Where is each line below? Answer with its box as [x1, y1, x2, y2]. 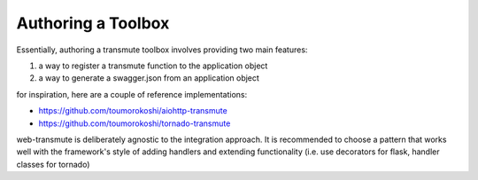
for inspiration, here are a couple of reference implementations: [16, 89, 248, 99]
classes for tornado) [16, 159, 90, 169]
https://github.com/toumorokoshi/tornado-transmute [38, 118, 231, 129]
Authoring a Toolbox [16, 13, 170, 33]
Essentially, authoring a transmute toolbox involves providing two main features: [16, 44, 308, 55]
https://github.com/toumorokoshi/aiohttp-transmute [38, 106, 227, 116]
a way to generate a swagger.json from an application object [38, 73, 260, 83]
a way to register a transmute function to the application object [38, 60, 268, 71]
